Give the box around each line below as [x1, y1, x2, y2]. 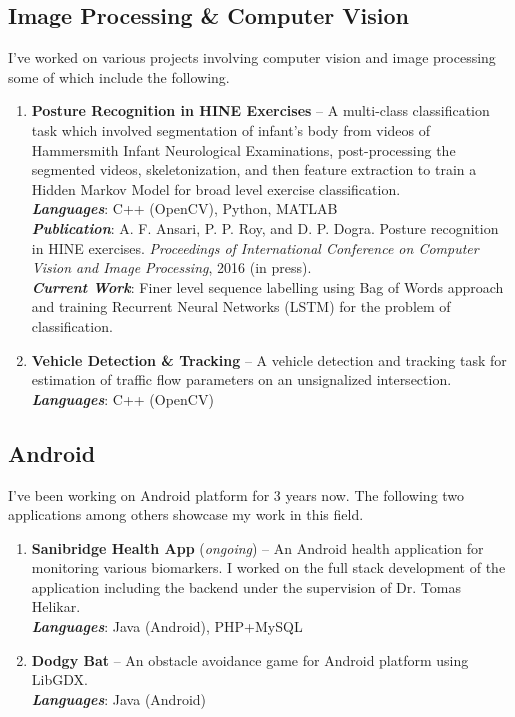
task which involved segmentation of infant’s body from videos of [31, 119, 430, 140]
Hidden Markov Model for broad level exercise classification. [31, 178, 401, 199]
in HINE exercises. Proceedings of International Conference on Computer [31, 237, 479, 258]
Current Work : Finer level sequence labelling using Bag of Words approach [31, 276, 504, 297]
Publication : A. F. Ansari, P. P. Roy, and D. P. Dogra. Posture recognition [31, 217, 499, 238]
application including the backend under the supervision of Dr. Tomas [31, 576, 461, 597]
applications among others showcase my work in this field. [8, 504, 364, 525]
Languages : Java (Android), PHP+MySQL [31, 616, 303, 637]
